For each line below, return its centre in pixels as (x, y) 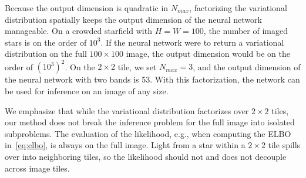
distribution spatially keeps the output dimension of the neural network (133, 19)
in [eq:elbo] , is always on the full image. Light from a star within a (125, 145)
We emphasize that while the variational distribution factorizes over (127, 110)
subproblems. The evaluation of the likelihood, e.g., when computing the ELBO (148, 133)
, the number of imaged (246, 31)
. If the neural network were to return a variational (192, 42)
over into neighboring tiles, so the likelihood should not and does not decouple (146, 157)
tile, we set (137, 66)
